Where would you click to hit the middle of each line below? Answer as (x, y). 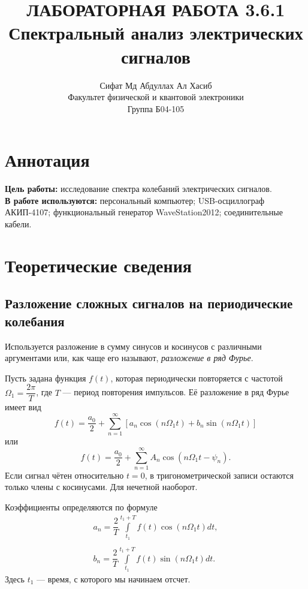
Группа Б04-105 (156, 108)
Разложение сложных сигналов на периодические (149, 303)
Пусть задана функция (46, 378)
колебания (35, 321)
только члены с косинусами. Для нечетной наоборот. (101, 487)
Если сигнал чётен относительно (64, 475)
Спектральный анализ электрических (156, 33)
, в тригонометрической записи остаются (219, 475)
